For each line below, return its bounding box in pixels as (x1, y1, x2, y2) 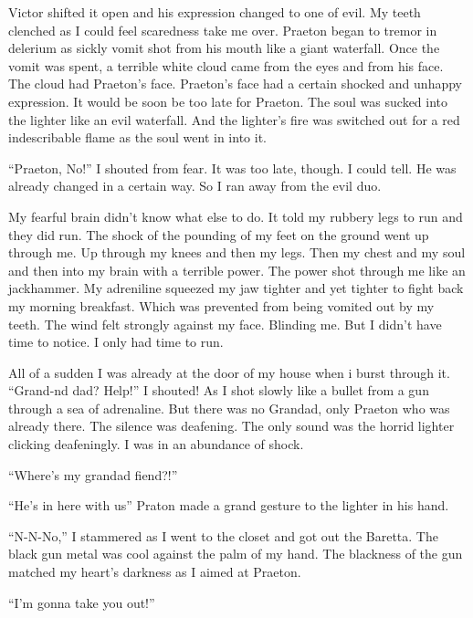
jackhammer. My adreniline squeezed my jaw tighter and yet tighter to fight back (8, 278, 464, 298)
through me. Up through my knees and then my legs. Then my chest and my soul (8, 243, 466, 262)
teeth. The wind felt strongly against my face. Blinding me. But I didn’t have (8, 314, 442, 333)
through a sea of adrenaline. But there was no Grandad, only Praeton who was (8, 398, 450, 417)
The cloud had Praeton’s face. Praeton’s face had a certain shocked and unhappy (8, 74, 462, 93)
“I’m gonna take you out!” (8, 592, 155, 612)
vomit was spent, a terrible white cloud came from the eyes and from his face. (8, 56, 444, 75)
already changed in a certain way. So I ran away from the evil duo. (8, 176, 382, 195)
